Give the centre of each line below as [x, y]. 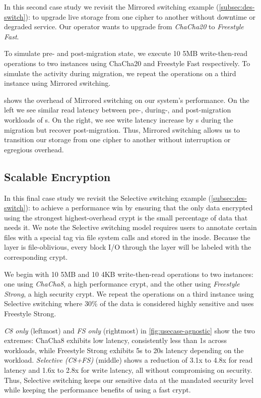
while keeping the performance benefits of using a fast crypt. [97, 390]
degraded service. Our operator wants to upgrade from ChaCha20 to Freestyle [124, 26]
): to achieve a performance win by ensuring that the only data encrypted [139, 208]
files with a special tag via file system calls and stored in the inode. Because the [127, 237]
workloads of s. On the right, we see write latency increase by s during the [119, 119]
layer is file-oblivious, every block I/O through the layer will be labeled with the [128, 247]
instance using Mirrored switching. [57, 83]
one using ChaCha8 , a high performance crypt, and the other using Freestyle [122, 284]
